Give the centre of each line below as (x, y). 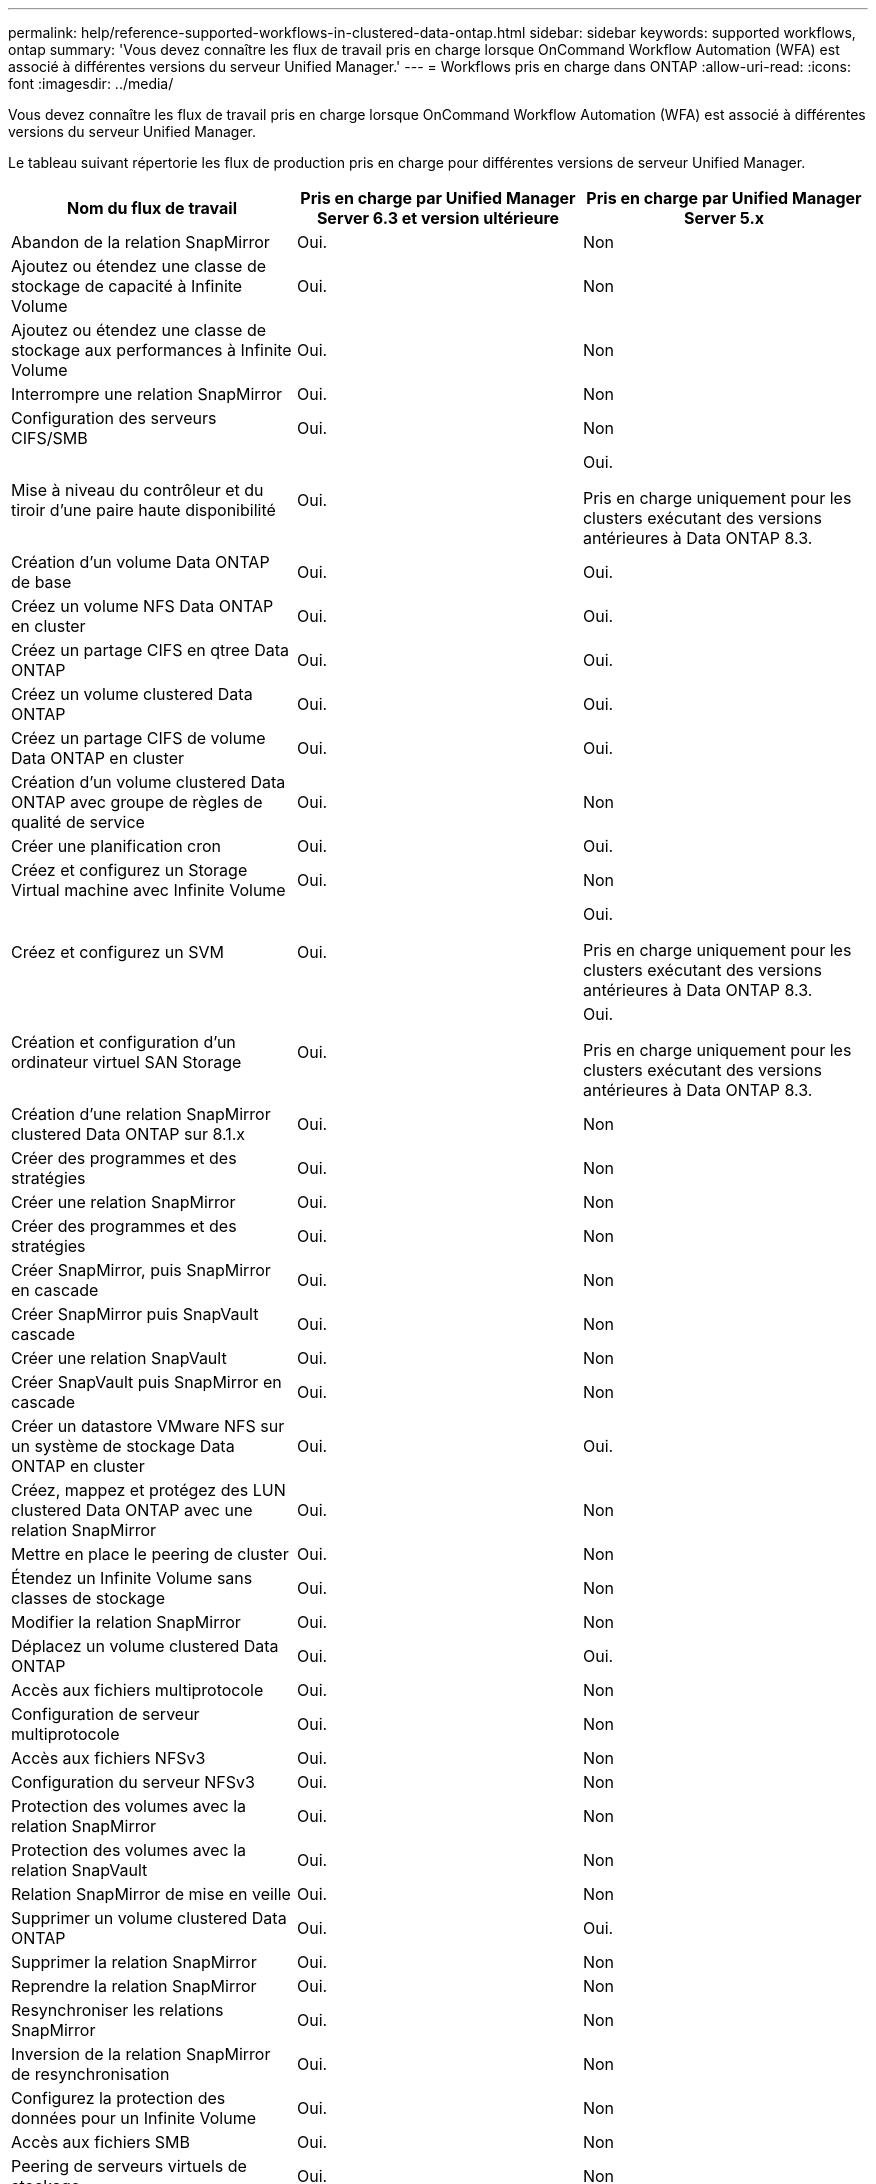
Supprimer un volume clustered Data (149, 1918)
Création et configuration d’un (123, 1042)
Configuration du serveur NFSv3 (133, 1782)
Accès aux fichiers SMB (101, 2142)
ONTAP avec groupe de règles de (137, 802)
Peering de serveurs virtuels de (129, 2166)
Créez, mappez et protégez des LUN (148, 1490)
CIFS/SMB (49, 438)
